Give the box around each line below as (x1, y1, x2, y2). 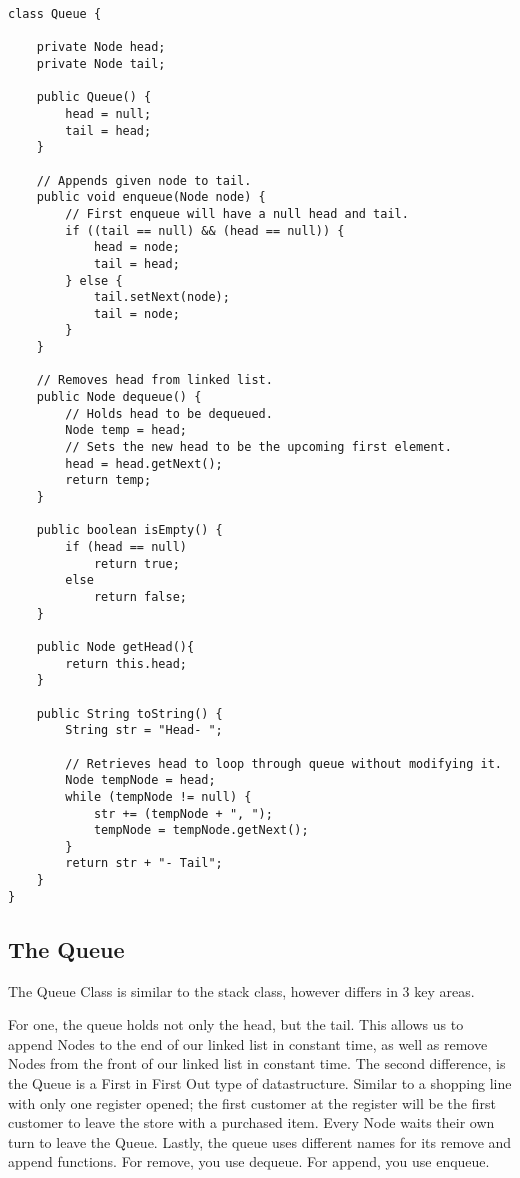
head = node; (93, 240, 180, 255)
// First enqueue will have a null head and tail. (65, 206, 409, 221)
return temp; (65, 473, 152, 488)
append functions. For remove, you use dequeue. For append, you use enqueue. (8, 1151, 490, 1172)
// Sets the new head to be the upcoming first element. (65, 440, 452, 455)
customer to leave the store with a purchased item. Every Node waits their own (8, 1112, 495, 1133)
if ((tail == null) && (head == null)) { (65, 223, 345, 238)
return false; (93, 589, 187, 604)
